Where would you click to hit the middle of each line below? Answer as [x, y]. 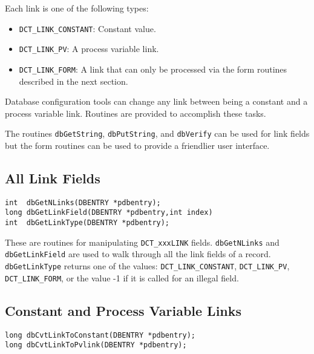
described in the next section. [74, 81]
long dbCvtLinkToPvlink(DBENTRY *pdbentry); [96, 345]
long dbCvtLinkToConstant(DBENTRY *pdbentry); [100, 335]
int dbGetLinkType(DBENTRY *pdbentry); [87, 223]
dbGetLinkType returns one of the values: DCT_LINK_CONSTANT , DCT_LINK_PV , [147, 266]
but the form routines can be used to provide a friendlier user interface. [137, 145]
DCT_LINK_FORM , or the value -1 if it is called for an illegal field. [122, 277]
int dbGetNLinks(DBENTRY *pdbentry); [83, 202]
